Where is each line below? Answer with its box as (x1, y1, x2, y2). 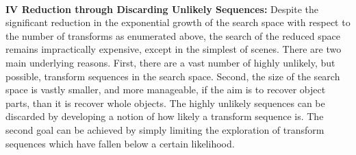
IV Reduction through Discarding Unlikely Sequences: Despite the (5, 1, 318, 16)
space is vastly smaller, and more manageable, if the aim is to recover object (5, 82, 326, 97)
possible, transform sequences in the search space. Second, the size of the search (5, 69, 340, 83)
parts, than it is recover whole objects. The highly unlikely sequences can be (5, 95, 325, 110)
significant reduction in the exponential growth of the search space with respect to (5, 15, 351, 29)
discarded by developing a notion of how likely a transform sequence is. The (5, 109, 324, 123)
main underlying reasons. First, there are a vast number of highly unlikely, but (5, 55, 335, 69)
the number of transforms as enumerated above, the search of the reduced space (5, 28, 341, 43)
